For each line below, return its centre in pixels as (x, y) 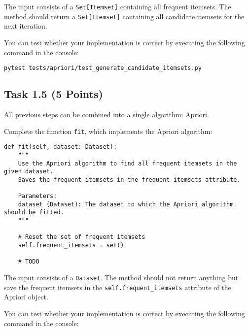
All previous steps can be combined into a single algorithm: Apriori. (107, 114)
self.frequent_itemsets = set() (71, 246)
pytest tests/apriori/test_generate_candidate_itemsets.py (103, 68)
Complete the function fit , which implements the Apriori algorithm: (108, 131)
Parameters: (37, 196)
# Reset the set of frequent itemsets (82, 237)
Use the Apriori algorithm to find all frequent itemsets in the (127, 163)
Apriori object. (26, 297)
